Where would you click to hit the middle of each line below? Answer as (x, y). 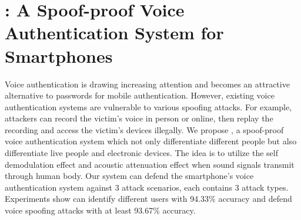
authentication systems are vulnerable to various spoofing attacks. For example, (148, 106)
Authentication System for (114, 33)
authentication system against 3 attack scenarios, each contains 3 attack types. (147, 187)
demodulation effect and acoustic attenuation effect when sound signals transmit (150, 164)
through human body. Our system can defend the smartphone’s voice (129, 176)
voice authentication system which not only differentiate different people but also (151, 141)
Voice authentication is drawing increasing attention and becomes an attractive (147, 84)
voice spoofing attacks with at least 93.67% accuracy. (100, 210)
